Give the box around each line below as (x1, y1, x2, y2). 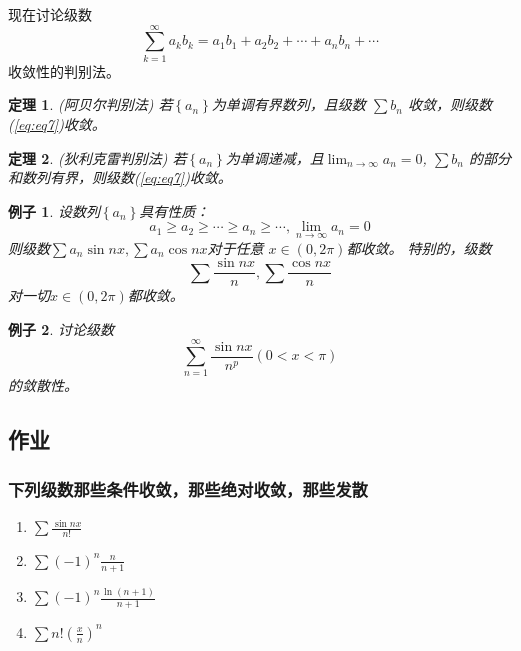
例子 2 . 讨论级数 (8, 318, 114, 339)
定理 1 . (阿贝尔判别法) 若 (8, 94, 173, 115)
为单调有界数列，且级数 (211, 94, 366, 115)
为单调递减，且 (225, 147, 324, 168)
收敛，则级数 (407, 94, 492, 115)
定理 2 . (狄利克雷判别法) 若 (8, 147, 187, 168)
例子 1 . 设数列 (8, 200, 100, 221)
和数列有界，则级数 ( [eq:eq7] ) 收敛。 (8, 167, 232, 188)
